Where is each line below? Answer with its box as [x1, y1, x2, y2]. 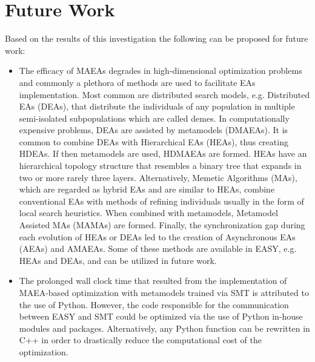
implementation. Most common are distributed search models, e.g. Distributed [19, 88, 310, 100]
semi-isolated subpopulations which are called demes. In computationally [19, 111, 290, 124]
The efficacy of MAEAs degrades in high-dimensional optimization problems [19, 64, 302, 77]
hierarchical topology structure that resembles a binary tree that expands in [19, 159, 302, 172]
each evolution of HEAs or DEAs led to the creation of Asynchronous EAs [19, 230, 296, 243]
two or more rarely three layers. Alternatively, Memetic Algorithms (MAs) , [19, 171, 297, 183]
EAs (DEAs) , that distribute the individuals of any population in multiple [19, 100, 295, 113]
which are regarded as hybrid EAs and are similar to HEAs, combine [19, 183, 275, 196]
